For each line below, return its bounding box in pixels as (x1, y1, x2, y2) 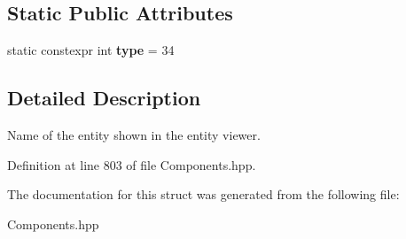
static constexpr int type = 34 (7, 41, 175, 59)
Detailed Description (7, 84, 201, 112)
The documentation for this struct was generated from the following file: (7, 185, 400, 204)
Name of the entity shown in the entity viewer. (7, 126, 261, 143)
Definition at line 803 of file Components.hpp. (7, 155, 256, 173)
